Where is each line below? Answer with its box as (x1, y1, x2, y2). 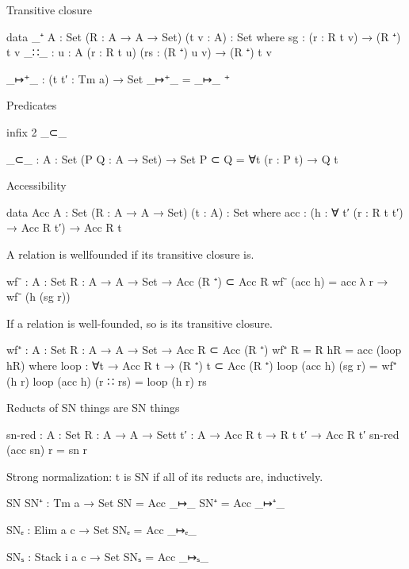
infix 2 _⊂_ (6, 123, 67, 140)
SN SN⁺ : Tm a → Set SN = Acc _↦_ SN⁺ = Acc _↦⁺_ (6, 494, 285, 511)
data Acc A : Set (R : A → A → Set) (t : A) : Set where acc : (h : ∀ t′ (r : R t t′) (6, 203, 403, 220)
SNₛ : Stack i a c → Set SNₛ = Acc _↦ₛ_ (6, 548, 208, 564)
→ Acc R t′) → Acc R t (6, 219, 122, 236)
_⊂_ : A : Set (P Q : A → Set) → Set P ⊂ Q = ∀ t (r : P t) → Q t (6, 150, 338, 167)
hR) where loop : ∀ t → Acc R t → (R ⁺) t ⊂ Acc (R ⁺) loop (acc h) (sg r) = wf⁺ (6, 356, 397, 373)
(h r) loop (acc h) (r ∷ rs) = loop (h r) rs (6, 372, 207, 389)
